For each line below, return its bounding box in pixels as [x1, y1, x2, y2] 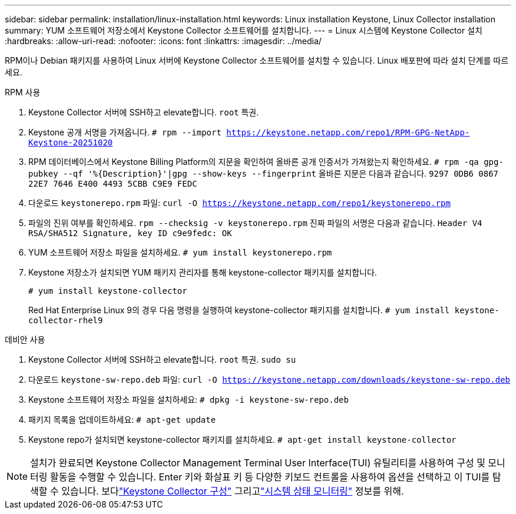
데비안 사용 [5, 334, 45, 344]
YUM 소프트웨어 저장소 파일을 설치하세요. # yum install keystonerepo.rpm [28, 247, 332, 257]
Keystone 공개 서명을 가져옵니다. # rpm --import [28, 127, 221, 137]
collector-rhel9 [28, 316, 103, 325]
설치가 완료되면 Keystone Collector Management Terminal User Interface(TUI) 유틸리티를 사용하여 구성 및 [30, 457, 485, 469]
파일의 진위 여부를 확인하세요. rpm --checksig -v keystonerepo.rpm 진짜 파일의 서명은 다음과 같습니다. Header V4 [28, 218, 482, 228]
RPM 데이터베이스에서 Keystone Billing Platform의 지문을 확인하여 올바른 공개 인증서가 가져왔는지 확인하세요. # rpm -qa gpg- [28, 157, 504, 167]
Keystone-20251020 [28, 138, 113, 147]
